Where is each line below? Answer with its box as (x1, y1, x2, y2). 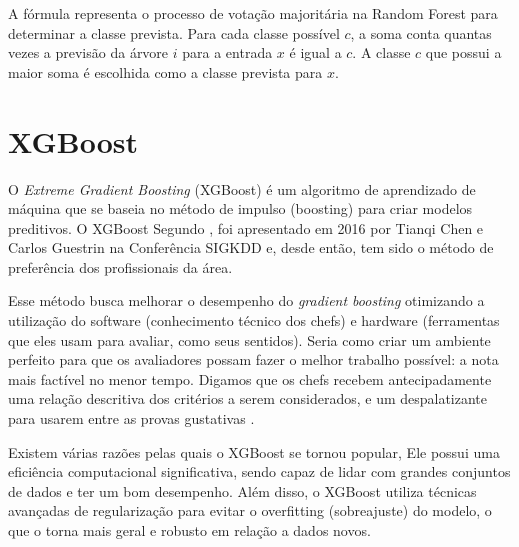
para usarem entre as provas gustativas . (8, 408, 255, 429)
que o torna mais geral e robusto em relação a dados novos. (8, 520, 371, 540)
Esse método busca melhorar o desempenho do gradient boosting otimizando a (8, 290, 485, 311)
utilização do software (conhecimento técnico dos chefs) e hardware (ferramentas (8, 310, 500, 331)
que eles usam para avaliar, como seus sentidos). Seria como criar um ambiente (8, 329, 491, 350)
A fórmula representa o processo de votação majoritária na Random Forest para (8, 3, 498, 23)
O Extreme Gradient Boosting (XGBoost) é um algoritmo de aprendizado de (8, 178, 476, 199)
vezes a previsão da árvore (8, 42, 169, 63)
